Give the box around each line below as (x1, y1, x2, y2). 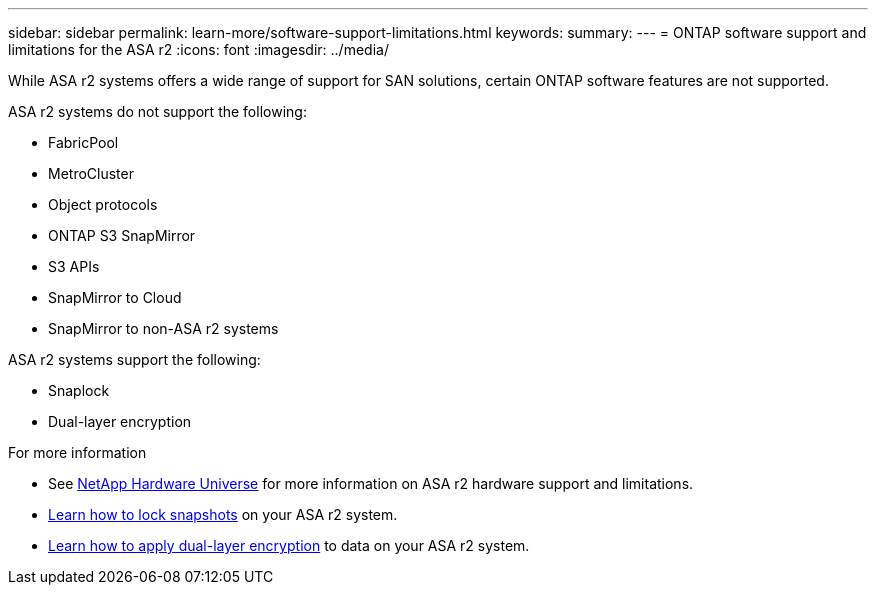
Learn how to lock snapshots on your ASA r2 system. (48, 506, 398, 523)
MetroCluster (48, 165, 134, 182)
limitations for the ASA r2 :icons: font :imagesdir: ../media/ (8, 41, 389, 58)
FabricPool (48, 134, 119, 151)
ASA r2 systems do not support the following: (8, 103, 307, 120)
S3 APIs (48, 258, 100, 275)
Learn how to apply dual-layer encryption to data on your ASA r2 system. (48, 537, 530, 554)
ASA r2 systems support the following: (8, 351, 261, 368)
